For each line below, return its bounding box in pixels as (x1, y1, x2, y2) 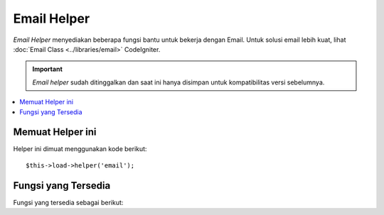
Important (32, 65, 63, 74)
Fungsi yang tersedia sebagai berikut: (13, 198, 124, 206)
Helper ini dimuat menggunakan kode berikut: (13, 145, 147, 153)
